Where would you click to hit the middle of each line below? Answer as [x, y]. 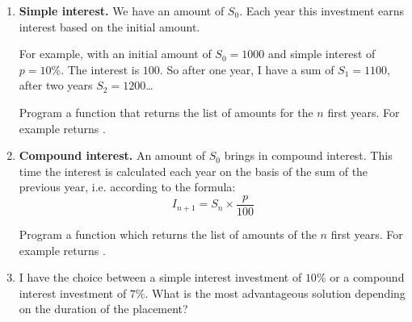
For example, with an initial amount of [115, 54]
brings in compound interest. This [308, 155]
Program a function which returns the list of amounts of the [168, 234]
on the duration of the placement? [103, 309]
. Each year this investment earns [322, 10]
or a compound [367, 277]
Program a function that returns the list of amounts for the [166, 112]
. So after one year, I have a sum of [247, 69]
